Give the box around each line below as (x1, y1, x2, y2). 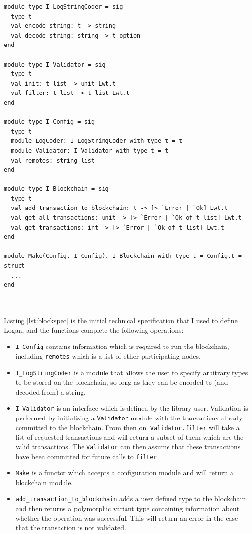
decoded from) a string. (15, 386, 86, 396)
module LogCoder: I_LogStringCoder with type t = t (11, 138, 183, 145)
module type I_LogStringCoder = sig (4, 3, 123, 10)
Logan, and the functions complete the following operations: (4, 325, 184, 335)
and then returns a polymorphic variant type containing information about (15, 503, 240, 513)
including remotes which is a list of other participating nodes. (15, 350, 201, 361)
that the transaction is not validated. (15, 522, 126, 533)
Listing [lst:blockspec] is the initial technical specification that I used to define (4, 315, 238, 325)
